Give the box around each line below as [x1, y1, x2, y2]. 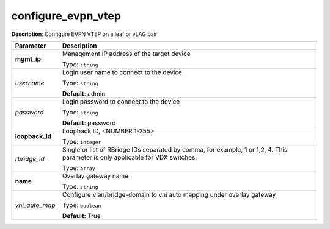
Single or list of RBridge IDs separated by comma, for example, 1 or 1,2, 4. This [62, 145, 288, 153]
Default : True [62, 211, 101, 220]
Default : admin [62, 89, 106, 97]
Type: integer [62, 137, 101, 146]
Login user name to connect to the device [62, 68, 183, 76]
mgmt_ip [15, 55, 42, 63]
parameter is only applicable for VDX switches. [62, 153, 197, 161]
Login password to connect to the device [62, 97, 180, 106]
